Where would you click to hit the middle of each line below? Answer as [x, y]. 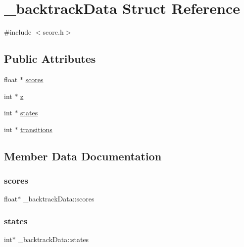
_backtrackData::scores [59, 199]
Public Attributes [50, 59]
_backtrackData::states [53, 239]
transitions [36, 129]
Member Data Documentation [83, 156]
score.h [53, 32]
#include [18, 32]
